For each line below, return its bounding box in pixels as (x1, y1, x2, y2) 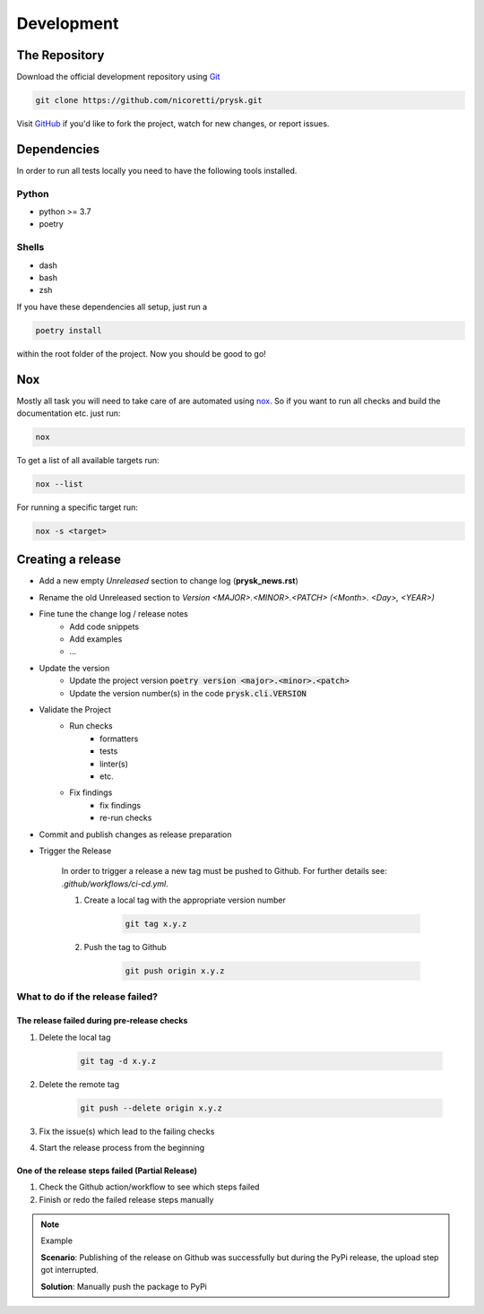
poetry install (35, 325, 102, 335)
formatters (99, 733, 139, 744)
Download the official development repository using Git (16, 72, 220, 82)
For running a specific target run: (16, 502, 139, 513)
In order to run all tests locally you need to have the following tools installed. (16, 165, 298, 176)
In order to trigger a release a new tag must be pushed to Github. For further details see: (61, 866, 387, 877)
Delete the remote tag (39, 1078, 120, 1089)
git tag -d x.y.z (80, 1056, 157, 1066)
